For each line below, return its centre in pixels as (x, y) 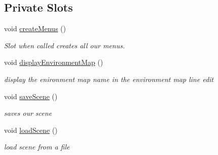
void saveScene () (31, 96)
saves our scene (28, 113)
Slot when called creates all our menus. (64, 45)
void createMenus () (35, 28)
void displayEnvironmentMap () (54, 62)
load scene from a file (37, 147)
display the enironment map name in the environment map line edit (109, 79)
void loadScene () (31, 130)
